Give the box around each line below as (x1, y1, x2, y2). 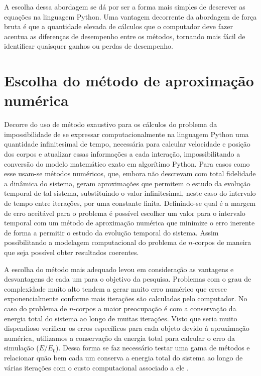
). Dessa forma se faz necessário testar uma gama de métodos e (56, 342, 250, 353)
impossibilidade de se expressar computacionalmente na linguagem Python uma (4, 129, 249, 139)
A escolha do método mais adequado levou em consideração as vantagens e (4, 264, 234, 274)
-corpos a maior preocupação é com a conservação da (73, 303, 236, 313)
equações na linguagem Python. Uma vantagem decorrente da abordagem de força (4, 11, 257, 22)
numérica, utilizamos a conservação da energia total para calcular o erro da (4, 332, 235, 343)
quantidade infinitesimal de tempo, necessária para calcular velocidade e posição (4, 139, 250, 149)
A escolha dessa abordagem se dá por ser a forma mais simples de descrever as (4, 2, 245, 12)
